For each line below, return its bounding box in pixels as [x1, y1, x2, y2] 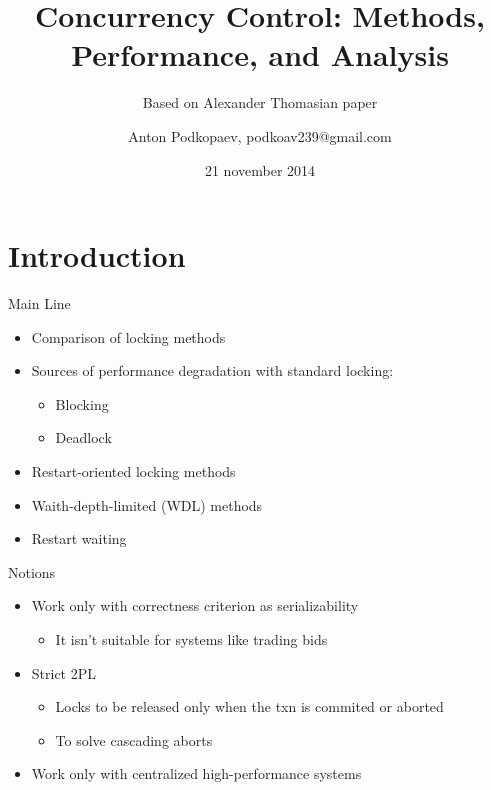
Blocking [55, 393, 109, 414]
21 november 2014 [204, 159, 316, 180]
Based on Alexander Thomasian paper [142, 92, 378, 113]
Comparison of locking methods [31, 326, 226, 347]
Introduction [8, 235, 186, 276]
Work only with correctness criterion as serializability [31, 595, 359, 616]
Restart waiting [31, 528, 127, 549]
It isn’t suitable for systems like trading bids [55, 628, 328, 649]
